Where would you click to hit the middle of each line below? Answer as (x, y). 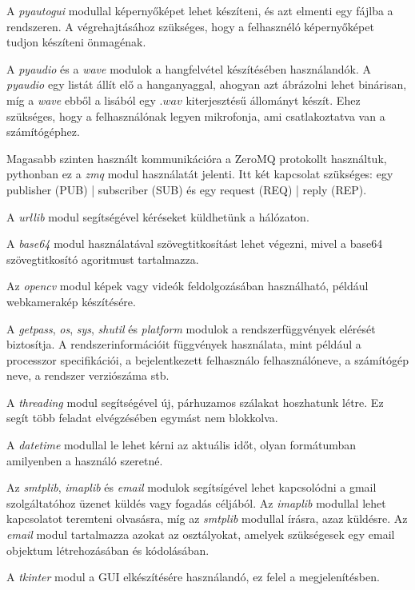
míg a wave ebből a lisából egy (81, 100)
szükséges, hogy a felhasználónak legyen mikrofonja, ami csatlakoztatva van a (196, 116)
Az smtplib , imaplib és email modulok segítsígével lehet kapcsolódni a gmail (192, 487)
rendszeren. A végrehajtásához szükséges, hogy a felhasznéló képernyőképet (190, 26)
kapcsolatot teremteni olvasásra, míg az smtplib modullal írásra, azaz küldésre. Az (207, 518)
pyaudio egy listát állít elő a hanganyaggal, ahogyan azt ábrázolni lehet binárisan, (207, 84)
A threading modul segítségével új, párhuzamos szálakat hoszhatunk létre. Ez (195, 402)
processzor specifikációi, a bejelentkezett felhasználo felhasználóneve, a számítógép (207, 359)
